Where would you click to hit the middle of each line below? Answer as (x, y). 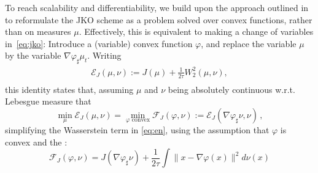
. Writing (104, 55)
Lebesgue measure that (48, 101)
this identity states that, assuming (69, 89)
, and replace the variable (249, 43)
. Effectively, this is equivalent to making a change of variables (196, 31)
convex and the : (36, 142)
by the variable (33, 55)
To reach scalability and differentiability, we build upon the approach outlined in (157, 7)
